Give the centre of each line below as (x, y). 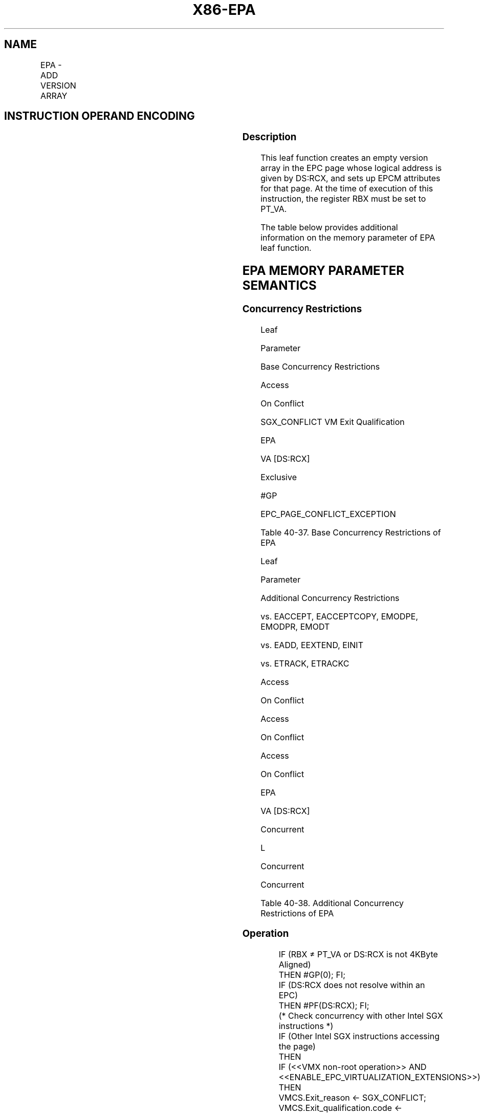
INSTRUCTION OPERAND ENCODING (100, 116)
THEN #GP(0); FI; (312, 975)
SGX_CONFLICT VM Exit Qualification (333, 422)
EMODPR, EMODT (295, 626)
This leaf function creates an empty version (344, 158)
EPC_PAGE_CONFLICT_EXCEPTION (328, 514)
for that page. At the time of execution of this (347, 189)
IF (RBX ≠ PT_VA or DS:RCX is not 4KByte (358, 955)
